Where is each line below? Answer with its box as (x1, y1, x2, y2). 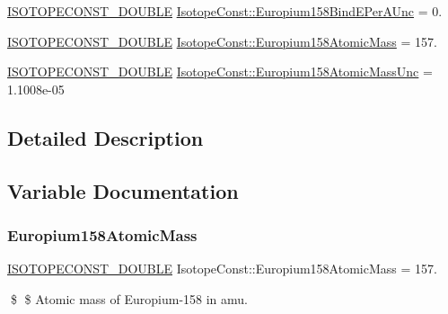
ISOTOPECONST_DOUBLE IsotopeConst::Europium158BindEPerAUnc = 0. (7, 2, 443, 20)
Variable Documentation (7, 176, 239, 204)
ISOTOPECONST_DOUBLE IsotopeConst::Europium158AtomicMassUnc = (7, 62, 433, 81)
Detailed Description (7, 123, 204, 151)
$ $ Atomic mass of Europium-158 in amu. (10, 289, 248, 308)
